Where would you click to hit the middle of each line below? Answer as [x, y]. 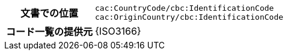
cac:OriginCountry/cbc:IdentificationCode [189, 17]
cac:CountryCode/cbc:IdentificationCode [185, 8]
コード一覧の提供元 [50, 32]
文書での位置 [50, 13]
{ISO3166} [118, 31]
